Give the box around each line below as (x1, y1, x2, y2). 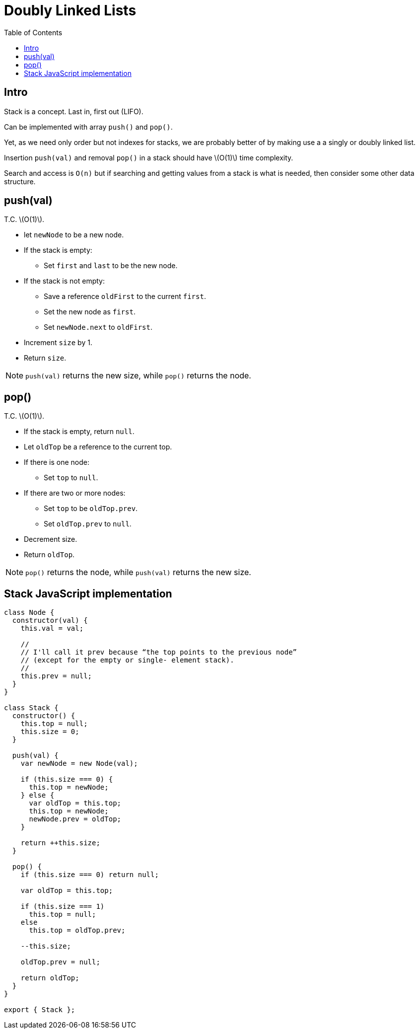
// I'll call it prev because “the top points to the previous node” (20, 648, 297, 657)
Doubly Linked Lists (4, 2, 137, 19)
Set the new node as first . (44, 307, 136, 316)
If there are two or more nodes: (24, 489, 126, 498)
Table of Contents (4, 28, 63, 37)
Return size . (24, 354, 67, 363)
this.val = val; (20, 624, 84, 633)
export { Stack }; (4, 1006, 75, 1014)
